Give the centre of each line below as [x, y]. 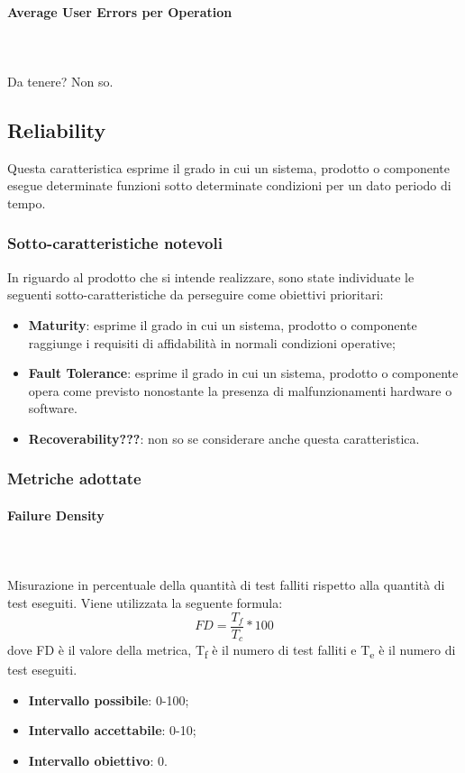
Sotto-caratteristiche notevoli [115, 243]
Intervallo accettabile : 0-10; [112, 730]
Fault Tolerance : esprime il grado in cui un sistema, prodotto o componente [243, 373]
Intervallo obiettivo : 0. [98, 760]
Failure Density [56, 515]
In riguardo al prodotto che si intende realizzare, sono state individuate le [211, 276]
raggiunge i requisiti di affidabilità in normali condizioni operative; [212, 342]
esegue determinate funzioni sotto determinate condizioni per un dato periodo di [229, 185]
